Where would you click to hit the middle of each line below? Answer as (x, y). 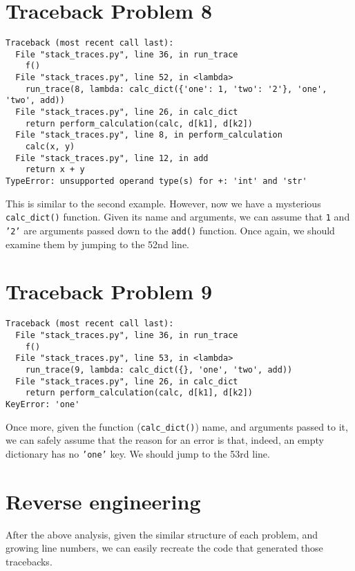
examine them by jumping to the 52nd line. (98, 244)
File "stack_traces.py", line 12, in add (112, 158)
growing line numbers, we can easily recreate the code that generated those (164, 548)
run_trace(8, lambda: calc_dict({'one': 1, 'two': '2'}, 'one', (176, 89)
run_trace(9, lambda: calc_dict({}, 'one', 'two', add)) (159, 369)
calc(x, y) (50, 147)
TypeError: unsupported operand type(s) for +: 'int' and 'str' (156, 181)
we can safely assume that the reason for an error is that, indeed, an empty (165, 440)
